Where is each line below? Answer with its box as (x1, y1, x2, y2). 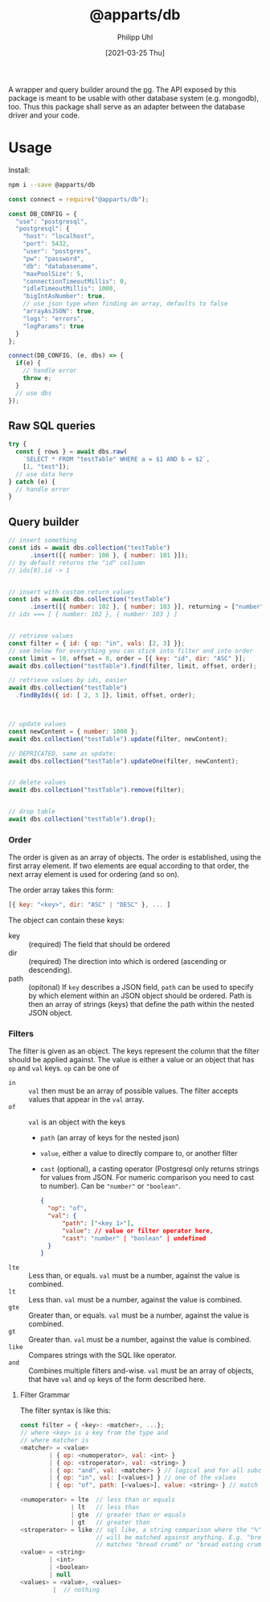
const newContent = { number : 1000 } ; (8, 727, 138, 735)
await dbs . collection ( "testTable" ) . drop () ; (8, 815, 157, 823)
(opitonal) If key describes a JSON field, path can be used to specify (28, 983, 254, 992)
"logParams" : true (22, 322, 84, 330)
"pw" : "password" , (22, 255, 84, 263)
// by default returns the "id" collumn (8, 558, 146, 567)
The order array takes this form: (8, 885, 114, 895)
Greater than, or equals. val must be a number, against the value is (28, 1310, 249, 1320)
